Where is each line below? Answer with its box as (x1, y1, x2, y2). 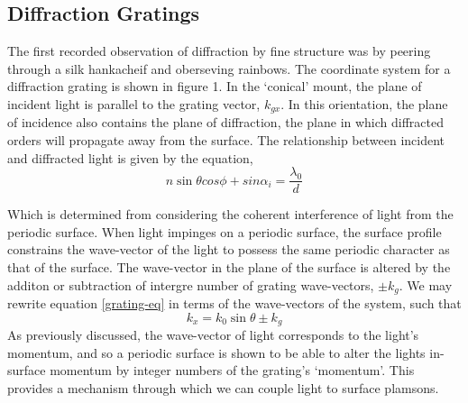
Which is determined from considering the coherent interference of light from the (7, 205, 454, 224)
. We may (399, 275, 453, 294)
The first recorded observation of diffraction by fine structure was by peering (7, 41, 431, 60)
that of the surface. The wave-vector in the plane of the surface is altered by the (7, 258, 451, 277)
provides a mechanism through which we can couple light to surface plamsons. (7, 378, 439, 397)
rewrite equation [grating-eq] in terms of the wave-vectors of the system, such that (7, 294, 462, 313)
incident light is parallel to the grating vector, (7, 94, 261, 113)
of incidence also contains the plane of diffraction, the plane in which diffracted (7, 113, 445, 132)
